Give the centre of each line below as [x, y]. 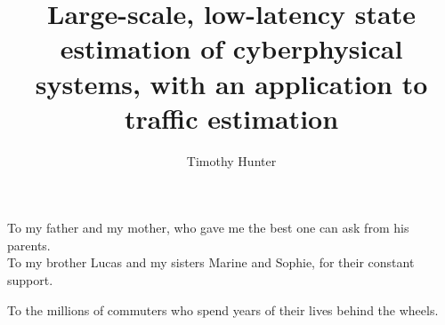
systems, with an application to [231, 83]
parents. [29, 245]
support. [30, 280]
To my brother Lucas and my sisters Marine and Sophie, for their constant [211, 262]
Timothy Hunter [231, 160]
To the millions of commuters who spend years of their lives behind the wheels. [223, 309]
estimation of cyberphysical [231, 48]
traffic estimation [231, 118]
